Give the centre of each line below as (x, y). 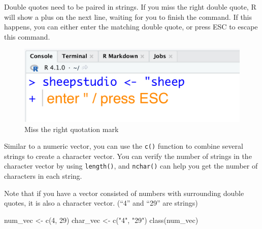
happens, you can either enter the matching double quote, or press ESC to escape (131, 27)
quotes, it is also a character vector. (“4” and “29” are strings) (101, 203)
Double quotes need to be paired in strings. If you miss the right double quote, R (130, 7)
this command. (27, 36)
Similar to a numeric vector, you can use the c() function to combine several (124, 146)
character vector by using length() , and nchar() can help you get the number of (131, 166)
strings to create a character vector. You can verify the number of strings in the (128, 156)
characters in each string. (43, 176)
